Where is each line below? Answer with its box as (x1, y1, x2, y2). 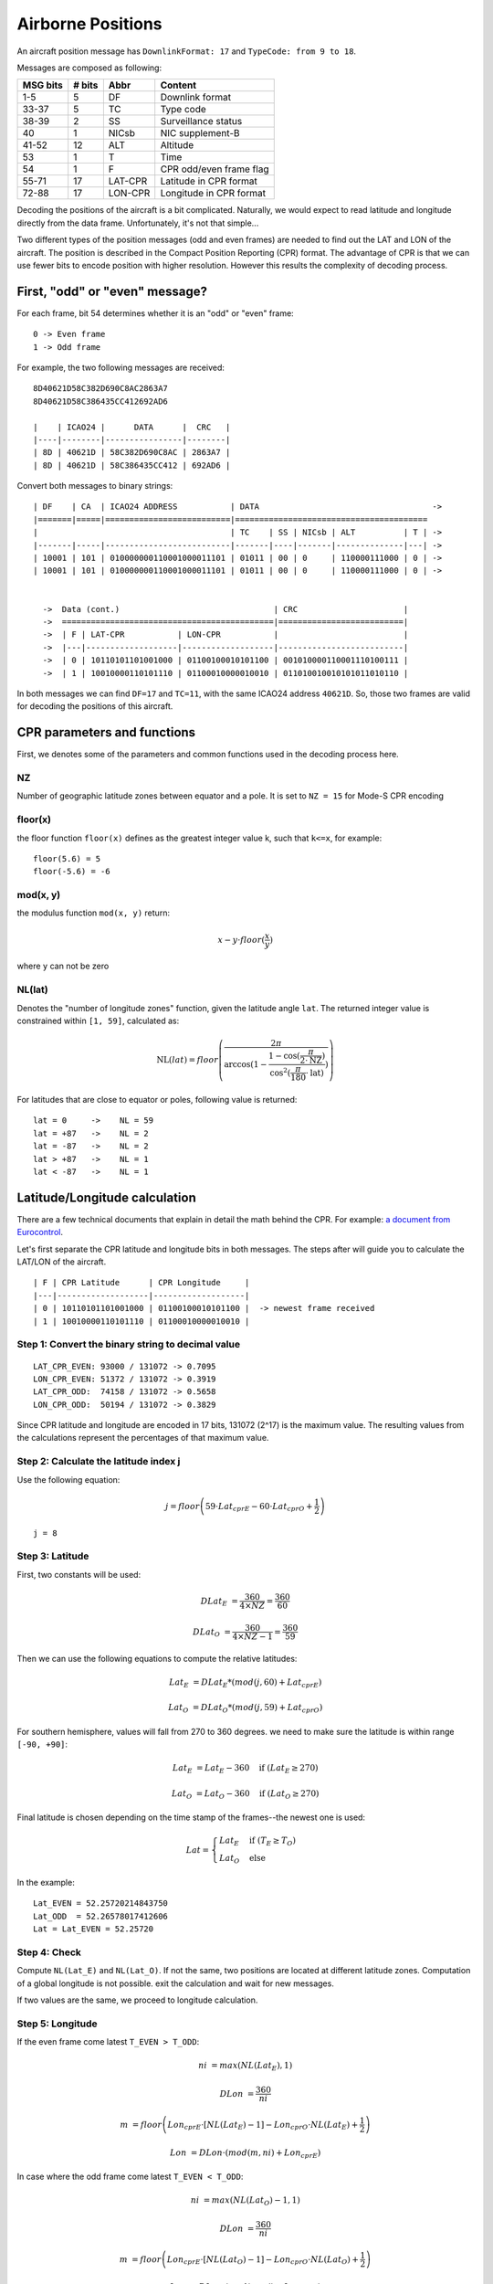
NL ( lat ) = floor (156, 1055, 219, 1065)
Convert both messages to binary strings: (16, 481, 173, 492)
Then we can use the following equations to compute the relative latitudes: (16, 1653, 298, 1664)
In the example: (16, 1877, 75, 1887)
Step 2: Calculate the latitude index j (16, 1455, 181, 1468)
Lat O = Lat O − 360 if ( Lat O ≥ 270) (171, 1788, 320, 1801)
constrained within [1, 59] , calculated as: (16, 1015, 180, 1026)
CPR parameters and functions (16, 724, 196, 740)
